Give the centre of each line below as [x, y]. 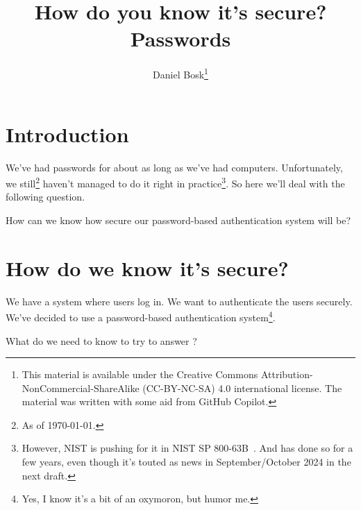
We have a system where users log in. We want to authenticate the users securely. [179, 301]
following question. [45, 197]
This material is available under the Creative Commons [140, 374]
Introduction [67, 134]
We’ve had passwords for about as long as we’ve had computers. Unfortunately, [174, 167]
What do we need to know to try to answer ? [101, 340]
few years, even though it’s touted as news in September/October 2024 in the [186, 462]
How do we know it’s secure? [147, 267]
